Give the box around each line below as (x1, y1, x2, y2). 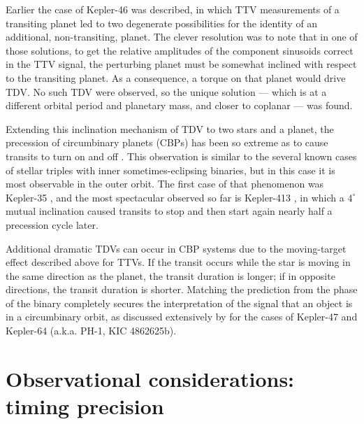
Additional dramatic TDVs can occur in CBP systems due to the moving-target (6, 241, 347, 255)
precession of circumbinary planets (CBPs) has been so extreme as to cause (6, 135, 328, 150)
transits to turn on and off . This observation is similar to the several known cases (6, 148, 357, 163)
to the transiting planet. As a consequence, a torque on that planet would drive (6, 70, 346, 85)
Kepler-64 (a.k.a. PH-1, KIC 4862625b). (6, 323, 177, 338)
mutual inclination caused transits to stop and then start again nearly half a (6, 204, 333, 218)
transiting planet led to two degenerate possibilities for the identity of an (6, 15, 318, 30)
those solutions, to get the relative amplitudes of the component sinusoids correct (6, 43, 354, 57)
